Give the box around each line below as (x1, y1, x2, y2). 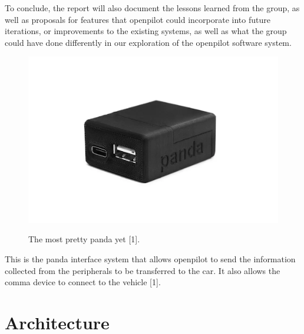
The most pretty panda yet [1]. (28, 233, 140, 245)
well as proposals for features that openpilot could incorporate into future (5, 13, 270, 25)
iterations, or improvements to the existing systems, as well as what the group (5, 25, 287, 37)
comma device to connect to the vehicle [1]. (5, 276, 161, 288)
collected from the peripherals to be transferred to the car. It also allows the (5, 264, 280, 276)
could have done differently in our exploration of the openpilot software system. (5, 36, 292, 48)
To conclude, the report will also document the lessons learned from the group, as (5, 2, 300, 14)
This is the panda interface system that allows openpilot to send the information (5, 252, 296, 265)
